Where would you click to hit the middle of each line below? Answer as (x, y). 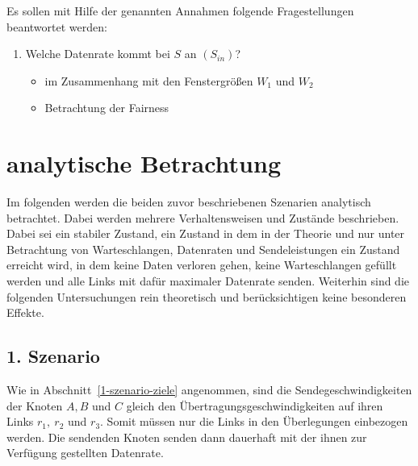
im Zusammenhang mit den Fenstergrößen (149, 80)
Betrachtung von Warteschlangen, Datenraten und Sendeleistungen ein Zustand (203, 249)
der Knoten (35, 405)
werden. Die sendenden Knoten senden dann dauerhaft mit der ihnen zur (187, 437)
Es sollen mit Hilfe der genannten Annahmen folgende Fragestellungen (180, 10)
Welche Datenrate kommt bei (98, 54)
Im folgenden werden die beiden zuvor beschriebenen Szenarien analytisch (189, 202)
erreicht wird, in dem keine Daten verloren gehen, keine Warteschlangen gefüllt (202, 265)
